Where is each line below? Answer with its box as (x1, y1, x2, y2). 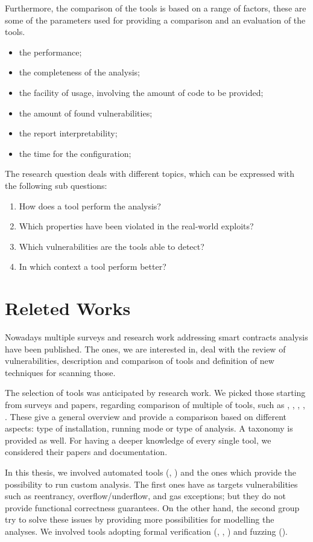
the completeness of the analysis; (19, 66, 140, 78)
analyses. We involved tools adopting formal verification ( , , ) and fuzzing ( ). (5, 524, 288, 537)
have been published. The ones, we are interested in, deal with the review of (5, 342, 286, 355)
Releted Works (5, 296, 131, 320)
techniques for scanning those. (5, 366, 116, 378)
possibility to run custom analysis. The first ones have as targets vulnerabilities (5, 477, 298, 490)
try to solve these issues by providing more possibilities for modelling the (5, 513, 274, 526)
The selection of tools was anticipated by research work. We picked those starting (5, 386, 306, 399)
